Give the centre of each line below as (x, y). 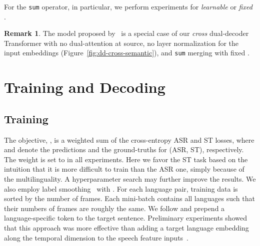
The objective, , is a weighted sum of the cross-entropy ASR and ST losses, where (129, 139)
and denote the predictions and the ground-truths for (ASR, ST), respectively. (124, 149)
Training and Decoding (85, 87)
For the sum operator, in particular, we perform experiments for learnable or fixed (128, 6)
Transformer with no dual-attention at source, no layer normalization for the (121, 43)
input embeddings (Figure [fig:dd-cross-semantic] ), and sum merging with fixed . (127, 53)
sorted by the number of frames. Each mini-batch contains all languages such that (129, 198)
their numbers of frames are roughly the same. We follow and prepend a (114, 208)
